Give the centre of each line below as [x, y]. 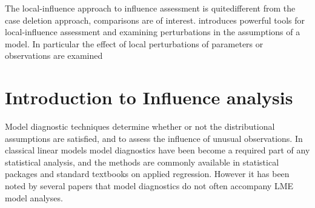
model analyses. [34, 197]
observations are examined [54, 55]
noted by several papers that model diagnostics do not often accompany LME [149, 186]
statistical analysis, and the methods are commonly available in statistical [142, 162]
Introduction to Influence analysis [149, 97]
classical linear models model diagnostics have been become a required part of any [157, 150]
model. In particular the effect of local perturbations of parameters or [134, 43]
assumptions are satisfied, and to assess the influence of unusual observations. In [154, 138]
